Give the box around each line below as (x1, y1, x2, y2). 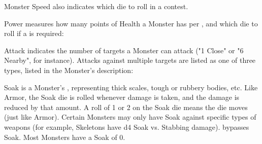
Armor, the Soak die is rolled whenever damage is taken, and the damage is (4, 92, 240, 102)
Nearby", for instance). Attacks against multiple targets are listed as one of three (4, 55, 256, 65)
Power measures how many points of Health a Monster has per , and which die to (4, 18, 258, 28)
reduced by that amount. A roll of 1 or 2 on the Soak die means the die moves (4, 101, 248, 112)
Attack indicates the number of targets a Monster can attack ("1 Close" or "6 (4, 45, 244, 55)
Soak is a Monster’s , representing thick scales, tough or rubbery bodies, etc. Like (4, 82, 258, 92)
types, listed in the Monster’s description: (4, 64, 134, 75)
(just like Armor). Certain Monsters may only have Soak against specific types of (4, 112, 256, 122)
